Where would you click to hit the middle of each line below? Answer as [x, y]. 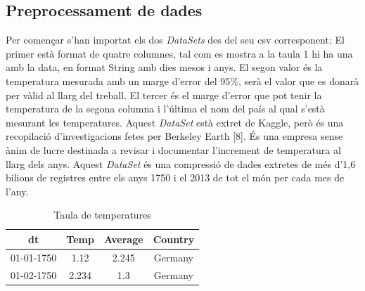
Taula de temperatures [102, 215]
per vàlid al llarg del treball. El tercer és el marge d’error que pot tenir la [164, 95]
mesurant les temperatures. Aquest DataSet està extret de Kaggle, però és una [175, 122]
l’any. [17, 191]
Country [174, 239]
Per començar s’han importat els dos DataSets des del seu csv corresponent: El [175, 40]
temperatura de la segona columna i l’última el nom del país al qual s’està [165, 109]
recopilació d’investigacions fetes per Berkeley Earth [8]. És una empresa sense [174, 136]
